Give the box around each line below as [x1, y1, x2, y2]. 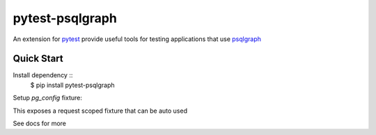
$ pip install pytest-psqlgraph [30, 81, 115, 89]
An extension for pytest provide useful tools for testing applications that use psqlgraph [13, 35, 261, 43]
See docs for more [13, 119, 66, 128]
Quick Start [13, 53, 63, 65]
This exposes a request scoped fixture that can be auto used [13, 106, 188, 115]
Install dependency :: [13, 71, 73, 79]
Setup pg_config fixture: [13, 94, 83, 102]
